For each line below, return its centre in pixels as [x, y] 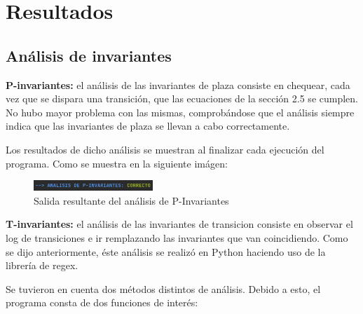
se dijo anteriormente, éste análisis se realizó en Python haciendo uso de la [166, 251]
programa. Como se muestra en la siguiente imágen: [117, 163]
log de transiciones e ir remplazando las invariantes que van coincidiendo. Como [177, 237]
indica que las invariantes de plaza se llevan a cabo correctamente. [148, 126]
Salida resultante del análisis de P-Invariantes [131, 200]
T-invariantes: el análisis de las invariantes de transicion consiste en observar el [179, 224]
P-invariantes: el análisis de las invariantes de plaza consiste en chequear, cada [178, 84]
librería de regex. [42, 265]
